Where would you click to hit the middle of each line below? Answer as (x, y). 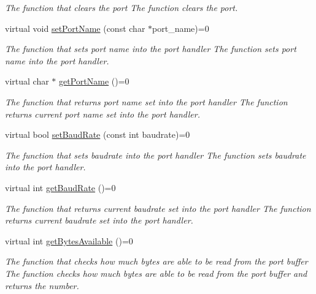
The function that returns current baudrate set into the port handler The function (158, 208)
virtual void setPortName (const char (75, 28)
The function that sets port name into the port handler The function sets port (151, 49)
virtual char (27, 81)
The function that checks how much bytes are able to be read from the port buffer (156, 261)
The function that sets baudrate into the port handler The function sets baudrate (156, 155)
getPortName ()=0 (94, 81)
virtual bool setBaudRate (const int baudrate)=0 (98, 134)
